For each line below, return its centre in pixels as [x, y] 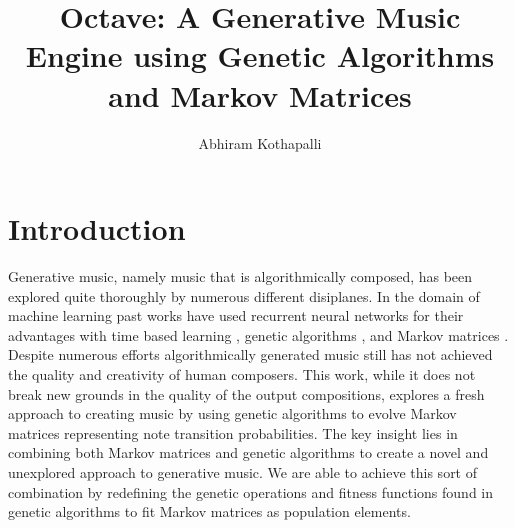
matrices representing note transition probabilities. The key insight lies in [233, 432]
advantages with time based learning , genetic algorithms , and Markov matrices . [258, 334]
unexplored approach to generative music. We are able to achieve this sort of [243, 471]
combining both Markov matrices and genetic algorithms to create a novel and [248, 452]
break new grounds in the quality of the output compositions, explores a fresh [246, 393]
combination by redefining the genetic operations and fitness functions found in [250, 491]
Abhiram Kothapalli [260, 142]
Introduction [97, 228]
